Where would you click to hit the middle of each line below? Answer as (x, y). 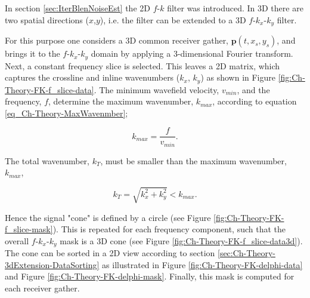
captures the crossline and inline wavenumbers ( (92, 77)
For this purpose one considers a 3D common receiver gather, (117, 40)
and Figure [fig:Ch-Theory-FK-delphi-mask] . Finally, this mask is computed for (150, 276)
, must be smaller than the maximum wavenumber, (193, 160)
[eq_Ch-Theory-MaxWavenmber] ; (66, 113)
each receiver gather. (42, 288)
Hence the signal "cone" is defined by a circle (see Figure (108, 217)
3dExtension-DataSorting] (52, 264)
